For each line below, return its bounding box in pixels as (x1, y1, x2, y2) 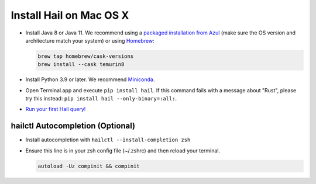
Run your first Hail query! (25, 106, 86, 113)
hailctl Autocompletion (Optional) (11, 121, 136, 131)
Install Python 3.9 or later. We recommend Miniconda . (25, 76, 155, 83)
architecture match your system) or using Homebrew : (25, 37, 154, 44)
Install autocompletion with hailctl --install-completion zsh (25, 136, 191, 143)
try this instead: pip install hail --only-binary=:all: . (25, 95, 177, 102)
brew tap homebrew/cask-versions (37, 53, 134, 60)
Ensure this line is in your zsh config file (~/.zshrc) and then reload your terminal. (25, 147, 221, 154)
